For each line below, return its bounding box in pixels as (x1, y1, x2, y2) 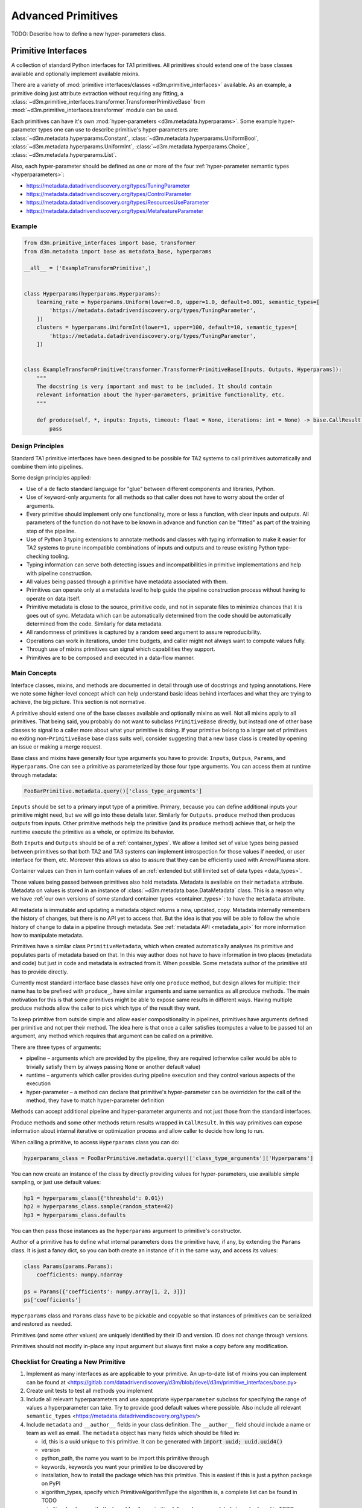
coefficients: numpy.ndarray (36, 1271, 123, 1278)
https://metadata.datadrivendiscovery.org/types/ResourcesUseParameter (26, 199, 209, 206)
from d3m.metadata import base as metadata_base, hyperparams (24, 248, 212, 255)
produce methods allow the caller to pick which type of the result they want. (11, 1004, 201, 1012)
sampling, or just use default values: (11, 1179, 101, 1185)
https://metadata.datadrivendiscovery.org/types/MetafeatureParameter (26, 207, 204, 214)
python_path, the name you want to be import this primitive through (41, 1454, 209, 1462)
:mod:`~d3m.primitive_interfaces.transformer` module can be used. (11, 106, 179, 114)
